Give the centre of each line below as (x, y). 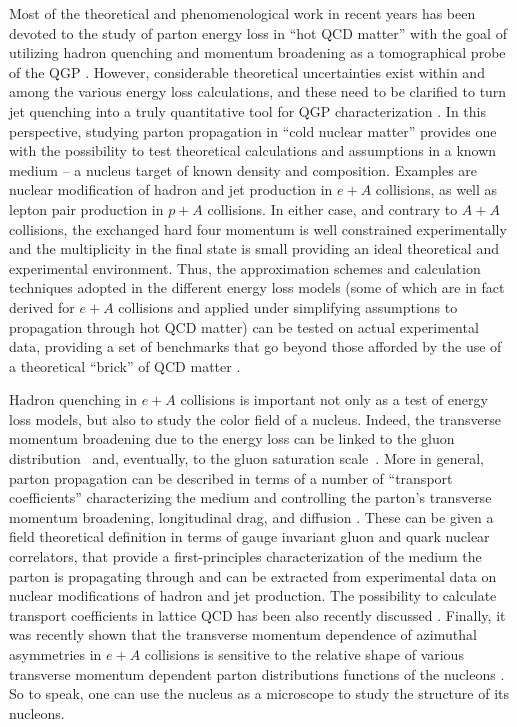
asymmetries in (55, 654)
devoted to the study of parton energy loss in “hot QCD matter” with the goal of (258, 32)
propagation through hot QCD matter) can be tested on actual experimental (244, 326)
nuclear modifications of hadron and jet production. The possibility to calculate (253, 595)
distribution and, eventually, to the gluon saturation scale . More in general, (246, 458)
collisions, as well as (436, 189)
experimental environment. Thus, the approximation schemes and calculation (245, 267)
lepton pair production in (86, 208)
